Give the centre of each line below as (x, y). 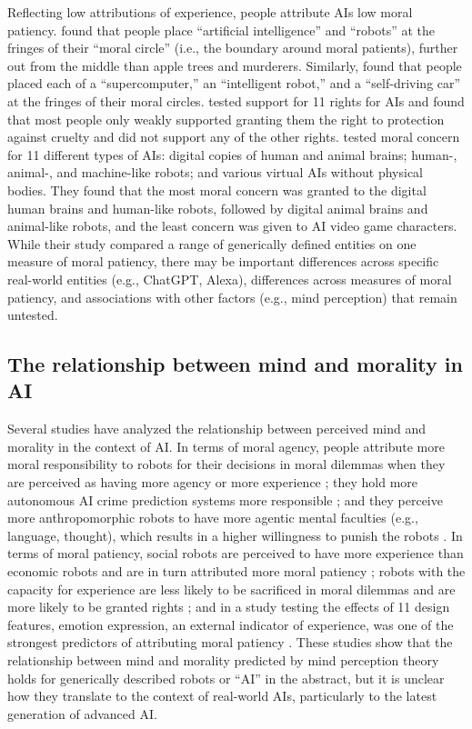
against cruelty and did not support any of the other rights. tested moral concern (234, 137)
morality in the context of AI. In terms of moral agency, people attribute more (226, 446)
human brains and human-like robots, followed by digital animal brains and (218, 208)
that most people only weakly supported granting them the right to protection (226, 119)
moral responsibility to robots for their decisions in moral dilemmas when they (226, 464)
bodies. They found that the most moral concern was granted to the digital (217, 190)
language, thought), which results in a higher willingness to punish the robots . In (235, 535)
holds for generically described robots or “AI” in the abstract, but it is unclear (226, 678)
